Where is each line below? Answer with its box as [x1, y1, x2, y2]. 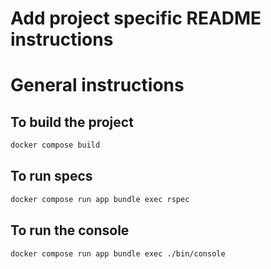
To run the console [10, 222, 130, 239]
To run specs [10, 168, 93, 185]
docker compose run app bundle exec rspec [10, 194, 190, 204]
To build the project [10, 113, 134, 131]
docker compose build [10, 140, 101, 151]
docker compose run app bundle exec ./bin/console [10, 248, 226, 259]
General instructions [10, 74, 185, 97]
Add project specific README [10, 7, 262, 30]
